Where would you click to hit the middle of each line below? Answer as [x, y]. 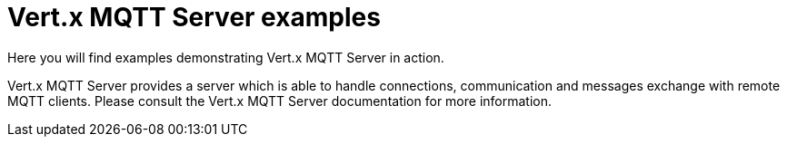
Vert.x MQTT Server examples [194, 17]
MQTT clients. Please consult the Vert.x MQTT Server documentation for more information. [279, 101]
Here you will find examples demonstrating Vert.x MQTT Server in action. [226, 57]
